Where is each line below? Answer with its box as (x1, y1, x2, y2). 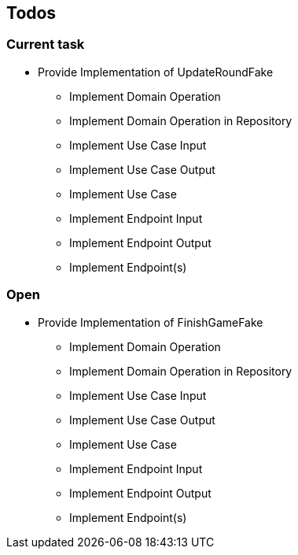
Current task (6, 36, 85, 53)
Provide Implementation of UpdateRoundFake (38, 65, 274, 79)
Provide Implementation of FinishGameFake (38, 315, 263, 329)
